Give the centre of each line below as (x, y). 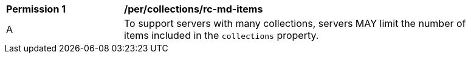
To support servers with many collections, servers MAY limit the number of (295, 23)
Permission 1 (36, 9)
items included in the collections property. (222, 35)
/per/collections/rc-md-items (194, 9)
